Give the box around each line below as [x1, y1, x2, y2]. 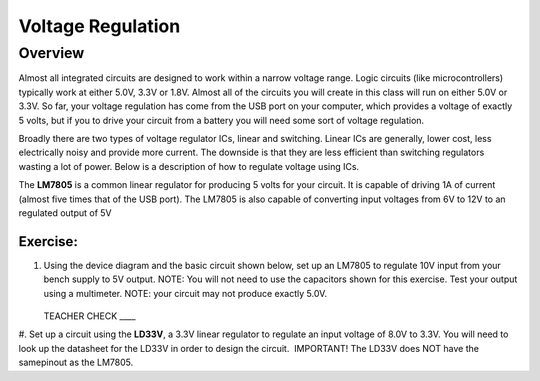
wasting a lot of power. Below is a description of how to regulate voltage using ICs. [18, 160, 360, 172]
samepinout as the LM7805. [18, 356, 134, 369]
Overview [18, 44, 85, 62]
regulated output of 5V [18, 206, 112, 219]
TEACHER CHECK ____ [43, 310, 136, 322]
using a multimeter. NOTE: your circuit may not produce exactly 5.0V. [43, 287, 328, 299]
